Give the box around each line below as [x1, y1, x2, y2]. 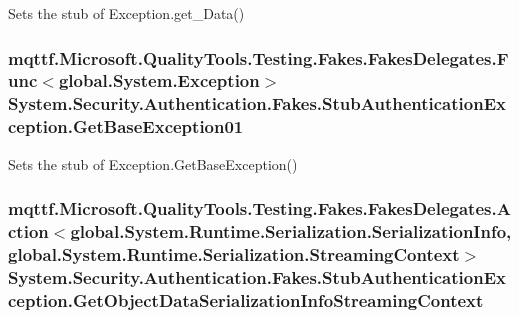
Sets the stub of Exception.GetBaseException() [8, 153, 298, 174]
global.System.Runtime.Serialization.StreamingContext [8, 241, 460, 266]
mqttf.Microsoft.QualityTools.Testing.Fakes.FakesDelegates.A [8, 196, 511, 221]
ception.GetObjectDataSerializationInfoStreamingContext [8, 287, 484, 312]
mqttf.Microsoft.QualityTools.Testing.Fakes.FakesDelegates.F [8, 45, 509, 70]
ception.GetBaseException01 [8, 114, 244, 139]
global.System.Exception [58, 68, 260, 93]
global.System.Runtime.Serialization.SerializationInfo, [70, 219, 512, 244]
